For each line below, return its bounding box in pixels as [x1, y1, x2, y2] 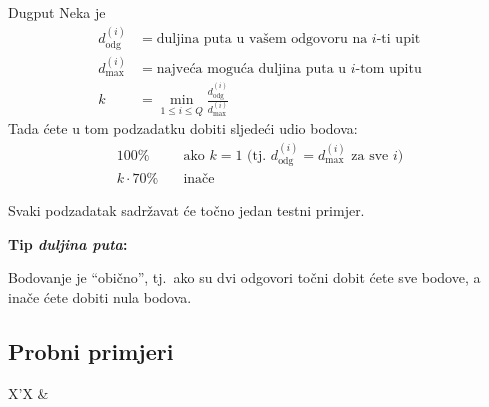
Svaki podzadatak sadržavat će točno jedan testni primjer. [8, 200, 365, 221]
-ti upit [376, 32, 421, 47]
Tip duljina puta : [8, 233, 128, 254]
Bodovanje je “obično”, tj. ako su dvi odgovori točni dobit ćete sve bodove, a [8, 267, 481, 288]
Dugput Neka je [8, 2, 106, 22]
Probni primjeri [8, 335, 174, 366]
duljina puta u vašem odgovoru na [156, 32, 368, 47]
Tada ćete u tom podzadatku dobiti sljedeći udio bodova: [8, 118, 358, 139]
